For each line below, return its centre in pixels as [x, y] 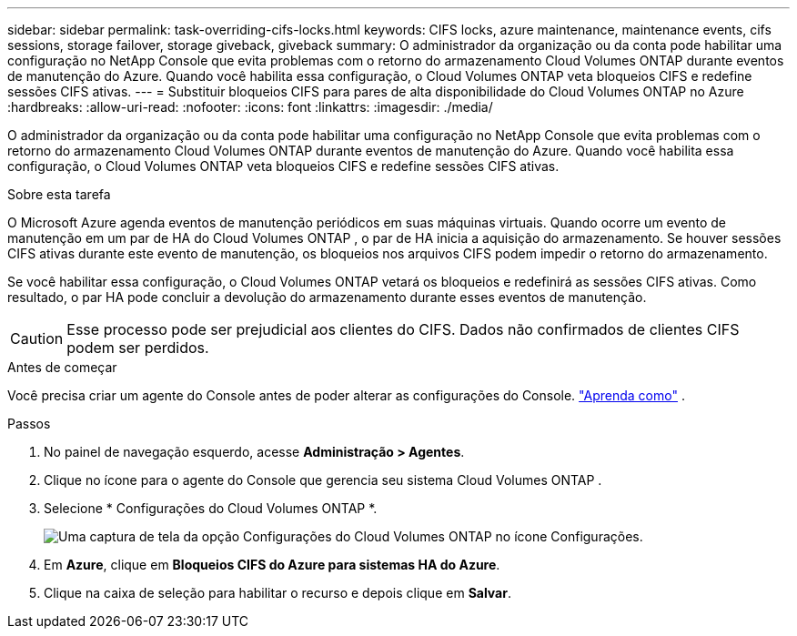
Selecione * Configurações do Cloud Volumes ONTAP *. [211, 508]
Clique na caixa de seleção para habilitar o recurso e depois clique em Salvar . [277, 593]
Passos [29, 424]
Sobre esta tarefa [59, 194]
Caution [37, 338]
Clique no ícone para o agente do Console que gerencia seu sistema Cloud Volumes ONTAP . [323, 480]
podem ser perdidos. [138, 348]
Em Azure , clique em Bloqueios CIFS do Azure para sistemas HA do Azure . [272, 565]
